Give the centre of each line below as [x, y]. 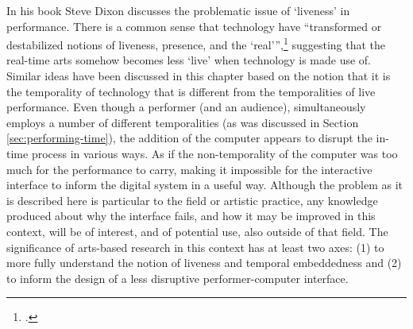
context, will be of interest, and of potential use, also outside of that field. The [197, 231]
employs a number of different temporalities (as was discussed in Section [183, 122]
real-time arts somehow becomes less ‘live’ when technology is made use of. [189, 60]
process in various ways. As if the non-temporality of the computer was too [214, 153]
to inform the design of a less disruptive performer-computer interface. [178, 278]
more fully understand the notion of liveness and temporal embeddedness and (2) [204, 263]
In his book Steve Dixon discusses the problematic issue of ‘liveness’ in [178, 10]
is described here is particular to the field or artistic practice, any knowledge [192, 200]
